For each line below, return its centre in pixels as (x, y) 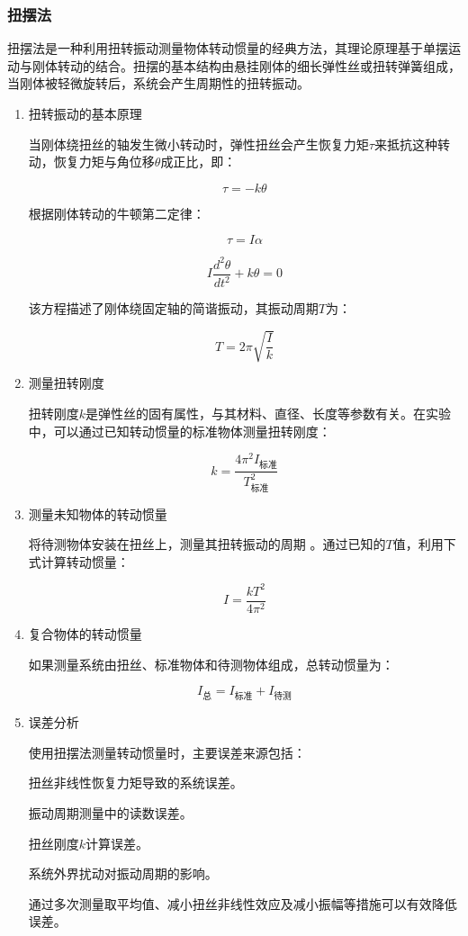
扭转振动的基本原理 (85, 113)
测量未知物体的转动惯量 (98, 513)
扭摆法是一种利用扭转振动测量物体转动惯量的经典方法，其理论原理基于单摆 (228, 48)
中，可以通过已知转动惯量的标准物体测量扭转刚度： (180, 431)
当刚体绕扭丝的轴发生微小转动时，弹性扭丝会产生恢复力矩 (198, 144)
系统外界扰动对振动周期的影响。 (123, 873)
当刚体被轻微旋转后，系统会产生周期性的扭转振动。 (158, 83)
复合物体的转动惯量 (85, 633)
